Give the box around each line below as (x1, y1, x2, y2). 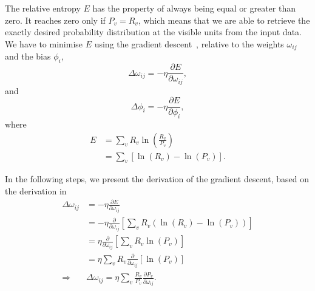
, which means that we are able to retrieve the (138, 13, 310, 26)
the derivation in (5, 185, 67, 197)
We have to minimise (5, 37, 83, 50)
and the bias (5, 50, 51, 63)
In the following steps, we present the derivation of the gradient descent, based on (5, 173, 309, 185)
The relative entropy (5, 2, 81, 14)
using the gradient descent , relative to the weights (94, 37, 284, 50)
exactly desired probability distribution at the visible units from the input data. (5, 26, 302, 38)
